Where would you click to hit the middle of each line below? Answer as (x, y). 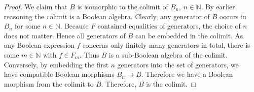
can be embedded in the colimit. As (189, 35)
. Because (74, 26)
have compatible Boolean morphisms (59, 74)
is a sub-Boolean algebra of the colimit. (168, 54)
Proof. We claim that (36, 6)
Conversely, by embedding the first (56, 64)
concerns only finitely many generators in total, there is (166, 45)
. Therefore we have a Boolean (187, 74)
